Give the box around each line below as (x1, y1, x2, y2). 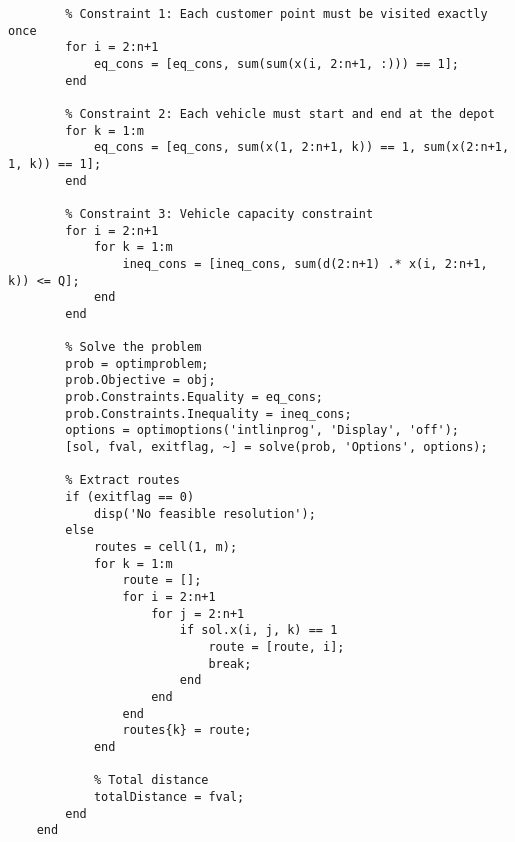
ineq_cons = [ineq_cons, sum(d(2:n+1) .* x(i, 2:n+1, (122, 256, 488, 271)
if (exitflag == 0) (65, 490, 195, 505)
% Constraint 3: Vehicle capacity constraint (65, 206, 374, 221)
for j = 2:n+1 (151, 606, 245, 621)
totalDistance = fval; (93, 789, 245, 804)
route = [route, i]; (208, 639, 345, 654)
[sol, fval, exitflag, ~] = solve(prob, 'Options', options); (65, 440, 488, 455)
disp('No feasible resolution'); (93, 506, 316, 521)
